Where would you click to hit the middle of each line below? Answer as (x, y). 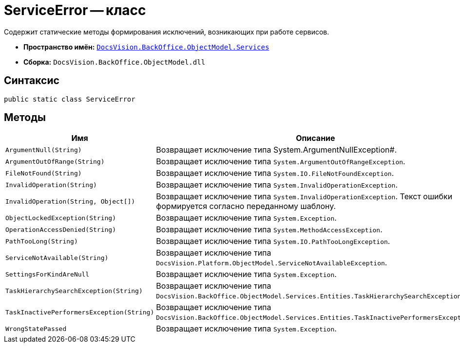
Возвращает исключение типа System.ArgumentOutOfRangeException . (281, 162)
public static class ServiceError (70, 99)
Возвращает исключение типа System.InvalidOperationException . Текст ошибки (304, 197)
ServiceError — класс (75, 10)
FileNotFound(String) (44, 173)
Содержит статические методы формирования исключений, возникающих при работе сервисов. (167, 32)
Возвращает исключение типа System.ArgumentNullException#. (277, 150)
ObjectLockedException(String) (61, 218)
